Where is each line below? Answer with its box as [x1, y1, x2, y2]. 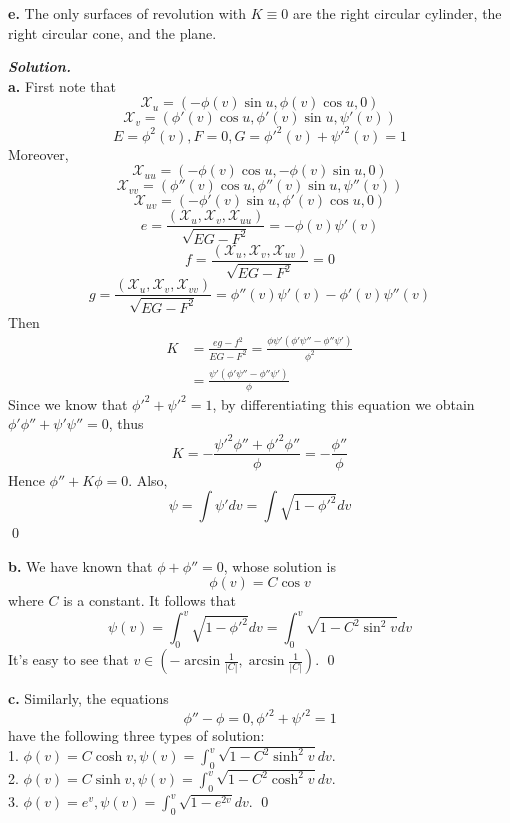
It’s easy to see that [8, 649, 129, 670]
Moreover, [8, 143, 69, 164]
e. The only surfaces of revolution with [8, 3, 247, 23]
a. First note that [8, 75, 116, 96]
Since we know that [8, 393, 128, 414]
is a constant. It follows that [63, 590, 237, 611]
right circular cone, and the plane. [8, 22, 217, 43]
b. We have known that [8, 555, 153, 576]
